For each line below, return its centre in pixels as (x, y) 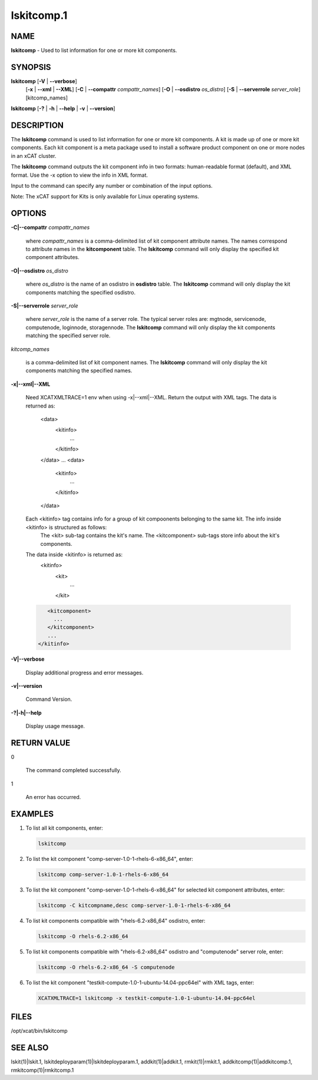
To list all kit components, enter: (64, 828)
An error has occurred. (53, 797)
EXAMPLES (32, 814)
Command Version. (49, 699)
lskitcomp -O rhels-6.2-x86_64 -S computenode (106, 967)
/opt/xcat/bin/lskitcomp (39, 1031)
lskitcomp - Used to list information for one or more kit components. (94, 51)
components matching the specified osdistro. (81, 292)
